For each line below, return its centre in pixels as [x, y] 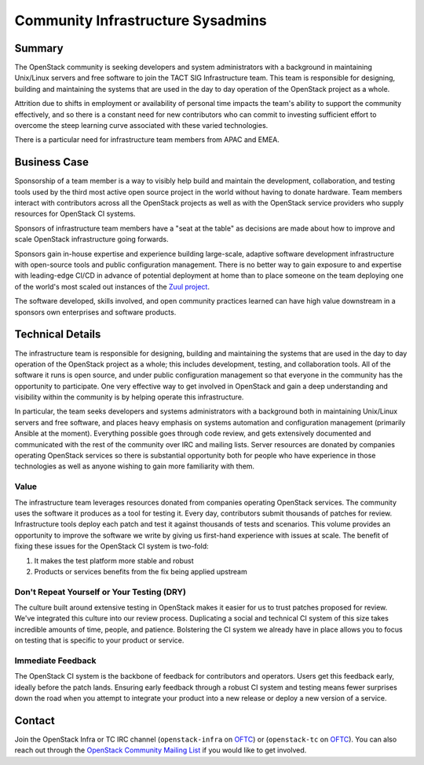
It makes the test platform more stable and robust [114, 560]
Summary [39, 48]
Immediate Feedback [55, 661]
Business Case [52, 162]
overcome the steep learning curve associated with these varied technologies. [141, 126]
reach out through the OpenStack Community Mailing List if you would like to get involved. [161, 750]
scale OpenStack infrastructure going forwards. [91, 239]
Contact [35, 721]
